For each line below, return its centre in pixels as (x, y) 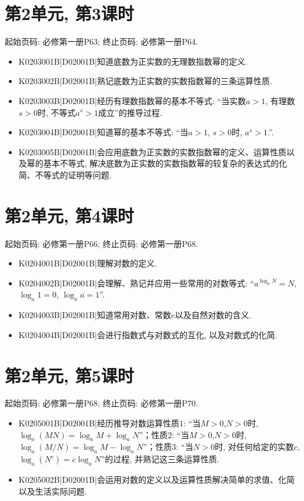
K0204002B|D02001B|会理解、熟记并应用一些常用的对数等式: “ (136, 283)
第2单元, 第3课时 (69, 13)
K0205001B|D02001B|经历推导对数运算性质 (99, 423)
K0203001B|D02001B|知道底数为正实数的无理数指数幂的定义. (133, 61)
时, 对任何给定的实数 (254, 447)
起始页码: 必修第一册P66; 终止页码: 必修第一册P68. (101, 243)
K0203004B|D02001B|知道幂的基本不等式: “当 (103, 132)
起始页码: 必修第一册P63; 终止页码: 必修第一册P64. (101, 41)
